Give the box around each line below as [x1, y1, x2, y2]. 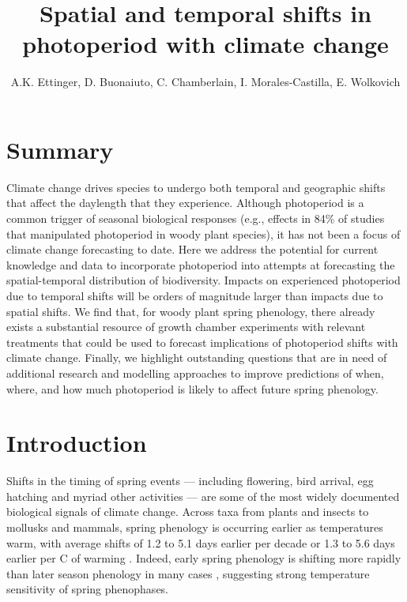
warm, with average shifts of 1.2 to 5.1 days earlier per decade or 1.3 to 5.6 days [6, 534, 395, 551]
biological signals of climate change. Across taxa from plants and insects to [6, 503, 369, 520]
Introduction [6, 427, 147, 459]
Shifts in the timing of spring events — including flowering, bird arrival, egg [6, 472, 374, 489]
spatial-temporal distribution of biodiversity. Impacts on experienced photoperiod [6, 272, 401, 288]
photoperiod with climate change [22, 28, 389, 60]
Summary [6, 133, 114, 165]
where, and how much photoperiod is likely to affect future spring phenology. [6, 380, 379, 397]
